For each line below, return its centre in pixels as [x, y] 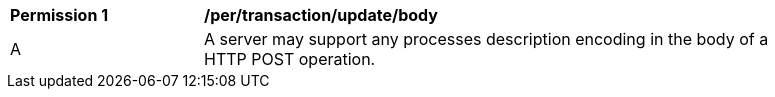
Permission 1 [59, 15]
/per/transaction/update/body [321, 15]
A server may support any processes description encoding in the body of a [486, 39]
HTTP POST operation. [290, 59]
